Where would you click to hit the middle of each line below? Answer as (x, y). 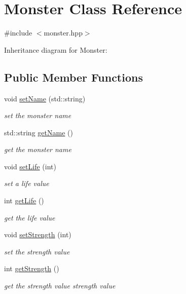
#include (18, 33)
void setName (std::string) (45, 98)
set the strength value (37, 251)
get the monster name (38, 149)
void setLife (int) (30, 166)
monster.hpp (63, 33)
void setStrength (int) (38, 234)
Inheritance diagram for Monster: (56, 49)
